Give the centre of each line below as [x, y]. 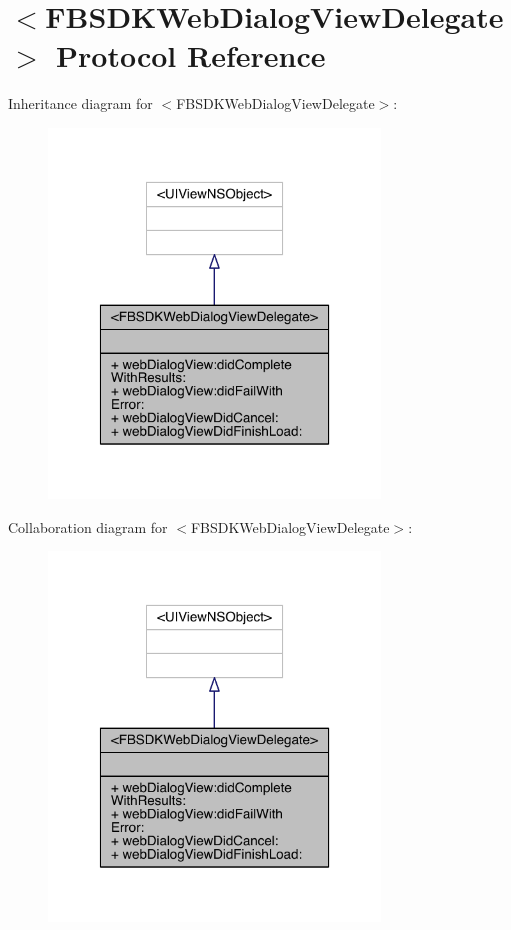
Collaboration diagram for [88, 526]
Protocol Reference [191, 55]
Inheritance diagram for [80, 103]
